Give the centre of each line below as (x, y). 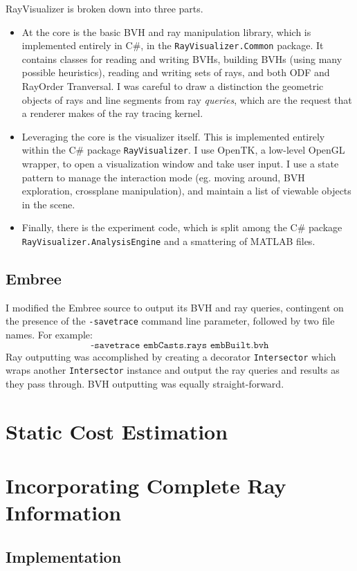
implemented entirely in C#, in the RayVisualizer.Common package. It (173, 45)
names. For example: (49, 335)
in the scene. (48, 204)
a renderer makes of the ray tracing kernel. (112, 113)
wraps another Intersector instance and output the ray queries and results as (173, 370)
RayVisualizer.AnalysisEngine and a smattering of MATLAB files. (168, 241)
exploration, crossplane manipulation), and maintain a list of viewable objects (186, 191)
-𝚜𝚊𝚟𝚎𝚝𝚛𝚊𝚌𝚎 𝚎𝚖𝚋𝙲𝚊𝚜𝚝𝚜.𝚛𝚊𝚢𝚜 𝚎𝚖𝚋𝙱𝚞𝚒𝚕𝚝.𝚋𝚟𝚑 (180, 345)
